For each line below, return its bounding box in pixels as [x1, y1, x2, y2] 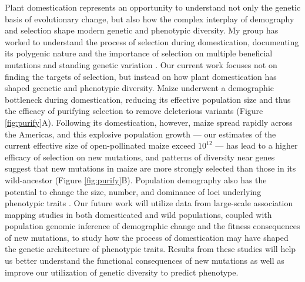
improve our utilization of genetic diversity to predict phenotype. [5, 266, 239, 278]
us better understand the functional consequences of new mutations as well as [5, 254, 284, 267]
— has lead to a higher [215, 139, 298, 152]
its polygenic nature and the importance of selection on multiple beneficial [5, 47, 273, 59]
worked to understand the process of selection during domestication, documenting [5, 35, 299, 48]
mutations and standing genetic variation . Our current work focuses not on [5, 58, 277, 70]
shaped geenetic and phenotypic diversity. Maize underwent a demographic [5, 82, 274, 94]
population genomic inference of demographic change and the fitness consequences [5, 220, 300, 232]
